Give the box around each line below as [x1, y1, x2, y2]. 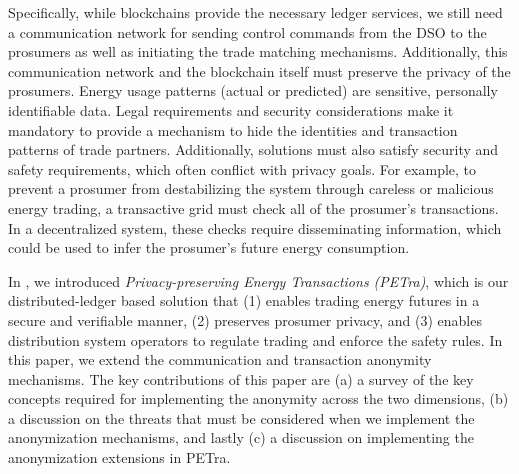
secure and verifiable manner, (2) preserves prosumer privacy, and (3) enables [8, 309, 482, 330]
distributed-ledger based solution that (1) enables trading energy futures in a [8, 290, 480, 311]
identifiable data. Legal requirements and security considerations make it [8, 99, 454, 120]
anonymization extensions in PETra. [8, 447, 231, 468]
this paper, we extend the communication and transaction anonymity [8, 349, 432, 370]
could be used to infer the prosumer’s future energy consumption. [8, 237, 410, 258]
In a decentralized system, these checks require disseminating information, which [8, 217, 502, 238]
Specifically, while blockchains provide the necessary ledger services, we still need [8, 2, 503, 22]
